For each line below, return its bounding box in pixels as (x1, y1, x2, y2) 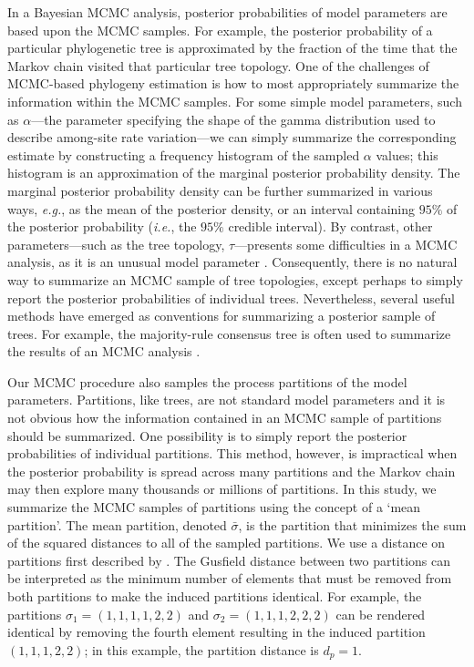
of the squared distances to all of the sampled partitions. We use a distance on (7, 533, 446, 552)
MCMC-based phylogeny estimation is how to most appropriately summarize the (7, 74, 459, 93)
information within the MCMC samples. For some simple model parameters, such (7, 91, 462, 110)
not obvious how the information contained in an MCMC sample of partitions (7, 408, 442, 427)
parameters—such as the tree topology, (7, 234, 225, 253)
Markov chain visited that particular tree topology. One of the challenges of (7, 56, 429, 75)
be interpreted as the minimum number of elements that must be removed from (7, 569, 452, 588)
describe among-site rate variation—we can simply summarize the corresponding (7, 128, 457, 147)
